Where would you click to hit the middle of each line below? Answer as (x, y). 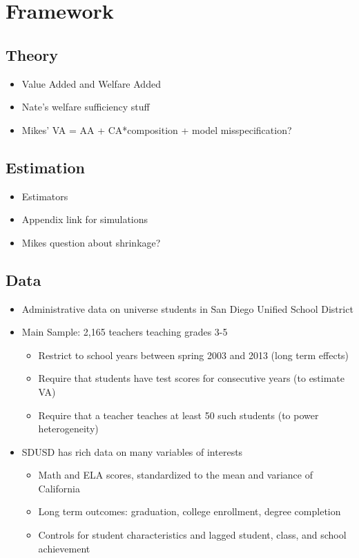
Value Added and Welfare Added (91, 83)
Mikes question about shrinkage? (91, 242)
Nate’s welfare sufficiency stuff (86, 107)
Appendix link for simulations (85, 219)
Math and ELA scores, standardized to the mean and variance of (175, 475)
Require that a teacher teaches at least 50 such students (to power (178, 415)
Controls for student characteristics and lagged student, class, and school (192, 535)
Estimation (45, 167)
